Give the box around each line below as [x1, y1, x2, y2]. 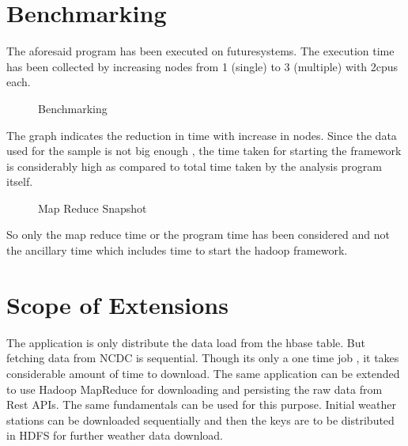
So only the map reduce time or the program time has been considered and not [6, 226, 390, 243]
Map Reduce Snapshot [38, 199, 147, 216]
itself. [6, 173, 33, 190]
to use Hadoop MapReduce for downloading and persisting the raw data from [6, 380, 383, 397]
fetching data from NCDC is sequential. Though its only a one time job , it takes [6, 350, 399, 366]
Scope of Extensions [6, 288, 229, 320]
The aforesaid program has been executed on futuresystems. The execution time [6, 43, 395, 59]
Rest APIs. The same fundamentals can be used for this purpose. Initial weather [6, 396, 396, 413]
